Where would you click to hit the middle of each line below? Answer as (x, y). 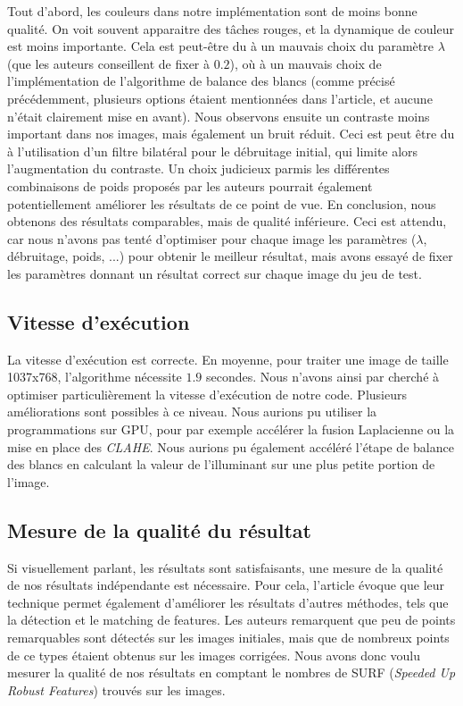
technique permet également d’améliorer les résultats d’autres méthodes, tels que (228, 602)
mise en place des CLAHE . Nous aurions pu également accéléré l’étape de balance (231, 446)
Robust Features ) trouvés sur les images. (116, 689)
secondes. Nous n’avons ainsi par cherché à (323, 377)
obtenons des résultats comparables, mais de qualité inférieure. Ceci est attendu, (227, 221)
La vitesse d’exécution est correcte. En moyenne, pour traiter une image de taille (228, 359)
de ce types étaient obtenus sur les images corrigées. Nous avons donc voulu (214, 655)
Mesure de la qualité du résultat (159, 529)
